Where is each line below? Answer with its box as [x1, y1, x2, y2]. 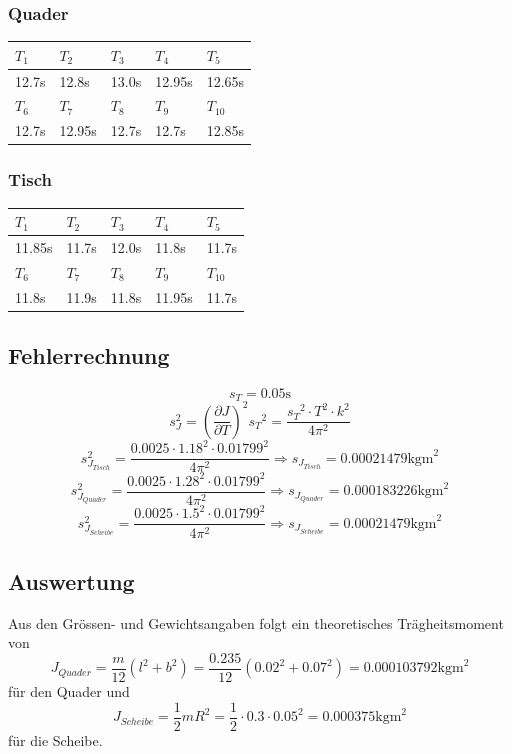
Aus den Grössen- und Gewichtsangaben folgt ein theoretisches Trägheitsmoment [8, 612, 504, 633]
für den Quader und [8, 680, 130, 701]
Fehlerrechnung [8, 340, 170, 371]
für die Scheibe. [8, 729, 103, 750]
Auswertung [8, 565, 135, 596]
